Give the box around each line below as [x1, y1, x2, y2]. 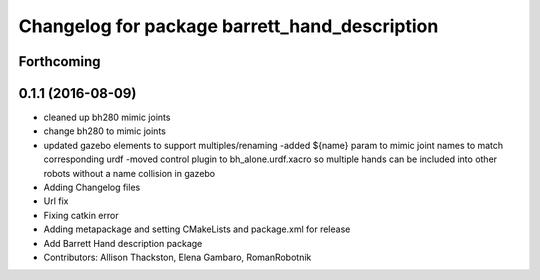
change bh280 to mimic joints [43, 125, 167, 137]
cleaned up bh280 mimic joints [43, 111, 171, 124]
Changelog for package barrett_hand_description [18, 15, 439, 37]
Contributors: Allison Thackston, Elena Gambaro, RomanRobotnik [43, 251, 312, 263]
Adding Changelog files [43, 181, 141, 194]
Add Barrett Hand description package [43, 237, 203, 249]
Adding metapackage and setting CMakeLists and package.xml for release [43, 223, 351, 235]
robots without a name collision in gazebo [43, 167, 216, 179]
